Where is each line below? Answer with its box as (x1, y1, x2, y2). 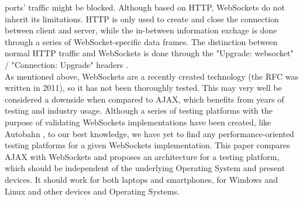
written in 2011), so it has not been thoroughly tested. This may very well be (5, 81, 282, 94)
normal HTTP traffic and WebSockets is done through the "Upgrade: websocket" (5, 47, 294, 59)
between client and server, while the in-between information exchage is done (5, 24, 277, 36)
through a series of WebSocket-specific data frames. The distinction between (5, 35, 278, 47)
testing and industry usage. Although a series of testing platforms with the (5, 104, 273, 117)
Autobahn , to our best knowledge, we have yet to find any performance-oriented (5, 127, 294, 139)
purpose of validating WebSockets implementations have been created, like (5, 115, 271, 128)
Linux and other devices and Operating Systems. (5, 185, 180, 197)
